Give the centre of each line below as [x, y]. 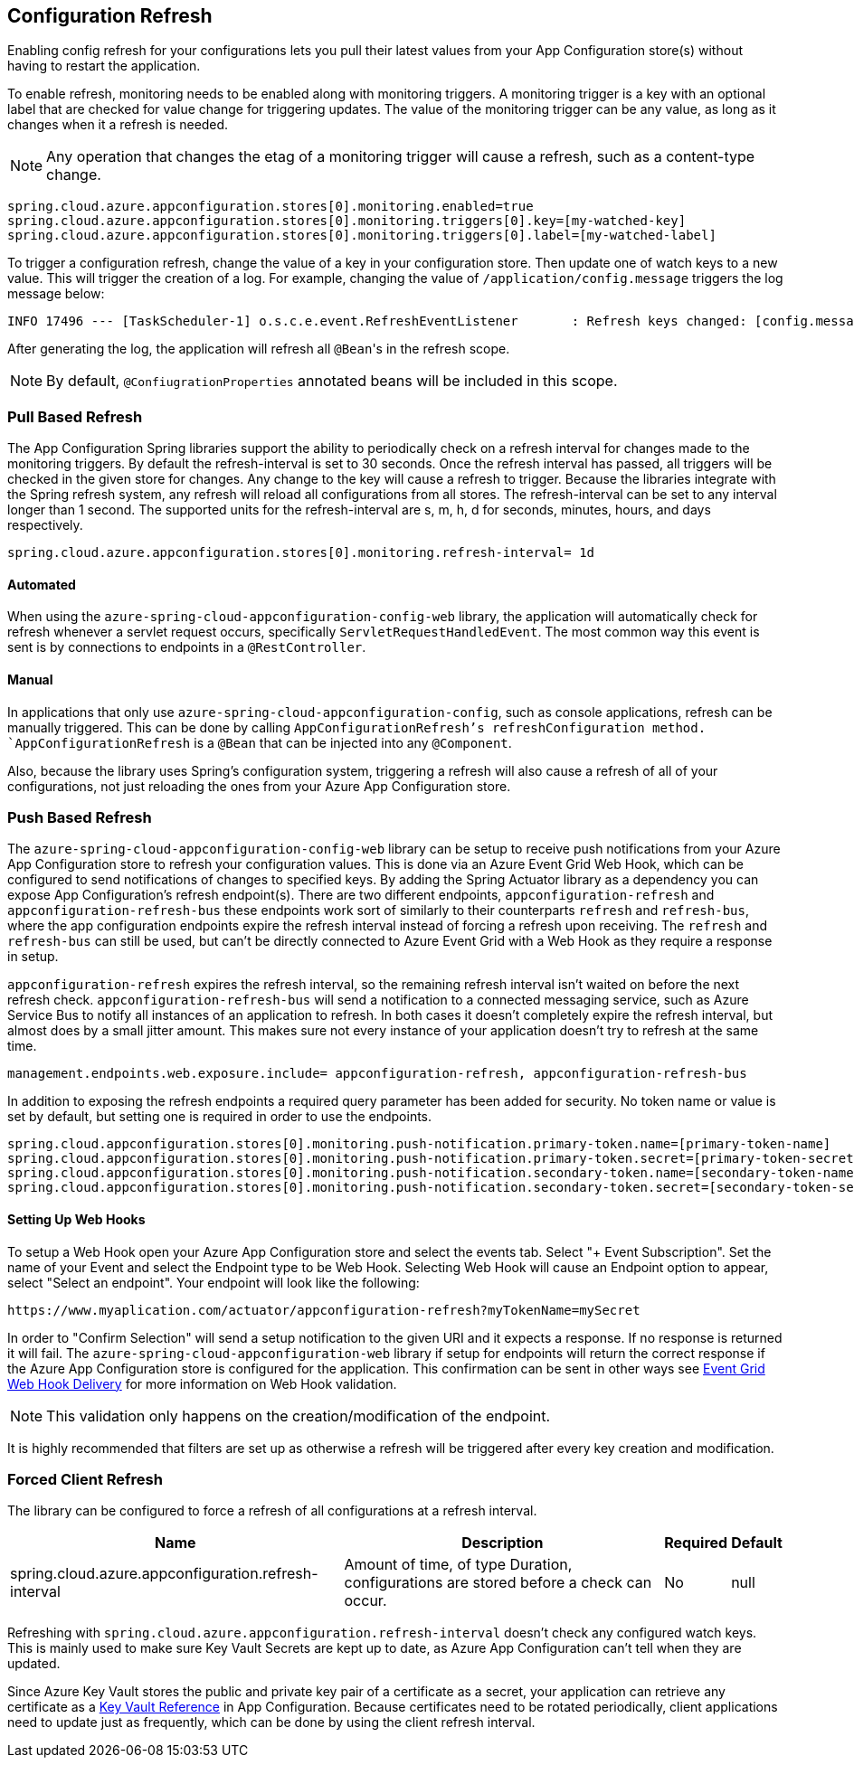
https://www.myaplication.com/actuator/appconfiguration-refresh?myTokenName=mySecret [324, 1310]
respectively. [45, 525]
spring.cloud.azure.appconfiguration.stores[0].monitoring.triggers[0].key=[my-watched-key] [347, 221]
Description [503, 1543]
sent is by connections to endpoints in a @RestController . [187, 647]
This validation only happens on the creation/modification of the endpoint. [299, 1416]
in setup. [33, 957]
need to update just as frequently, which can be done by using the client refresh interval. [271, 1723]
